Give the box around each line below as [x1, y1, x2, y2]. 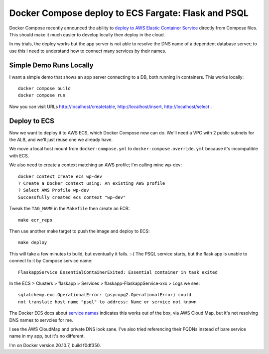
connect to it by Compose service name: [9, 258, 93, 264]
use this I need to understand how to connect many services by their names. [9, 48, 166, 54]
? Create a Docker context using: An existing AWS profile [18, 181, 165, 186]
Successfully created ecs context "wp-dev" [18, 194, 126, 200]
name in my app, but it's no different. [9, 333, 85, 339]
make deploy [18, 239, 47, 245]
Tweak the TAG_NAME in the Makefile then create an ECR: [9, 206, 130, 212]
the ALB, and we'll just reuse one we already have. [9, 137, 113, 143]
